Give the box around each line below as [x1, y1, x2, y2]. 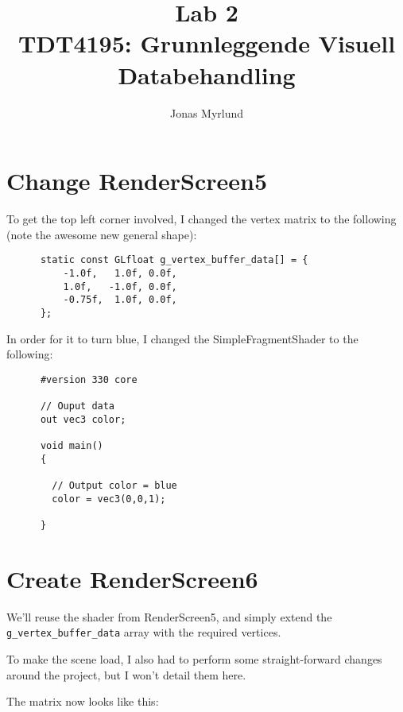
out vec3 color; [40, 413, 126, 425]
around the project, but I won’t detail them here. [6, 666, 246, 683]
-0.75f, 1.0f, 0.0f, [63, 294, 177, 306]
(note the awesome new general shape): [6, 226, 197, 242]
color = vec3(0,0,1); [52, 493, 166, 505]
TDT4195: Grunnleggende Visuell [17, 27, 396, 60]
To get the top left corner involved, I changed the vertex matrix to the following [6, 211, 397, 227]
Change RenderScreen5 [6, 164, 267, 197]
